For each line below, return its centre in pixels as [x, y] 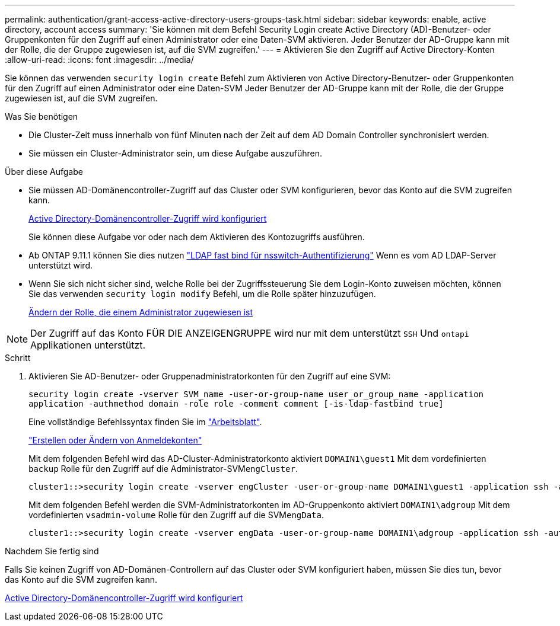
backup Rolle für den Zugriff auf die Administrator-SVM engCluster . [163, 469]
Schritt [18, 358]
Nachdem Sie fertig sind [52, 551]
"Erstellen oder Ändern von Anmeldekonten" [115, 440]
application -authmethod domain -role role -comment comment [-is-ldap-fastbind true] [236, 404]
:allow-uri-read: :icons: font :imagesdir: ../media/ [99, 60]
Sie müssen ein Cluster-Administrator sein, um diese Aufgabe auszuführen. [176, 153]
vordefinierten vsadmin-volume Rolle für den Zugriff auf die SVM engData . [176, 515]
